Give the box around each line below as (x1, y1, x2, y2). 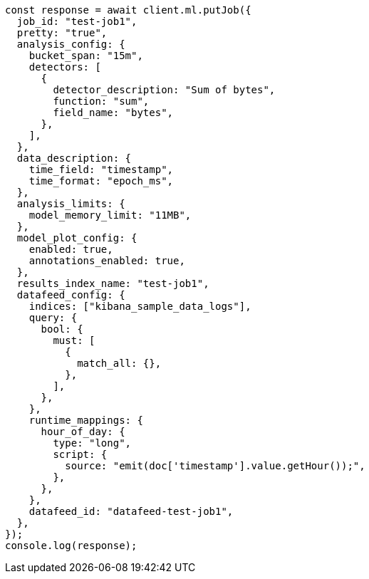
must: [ (53, 335, 95, 346)
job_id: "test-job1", (16, 16, 137, 27)
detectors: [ (28, 61, 101, 73)
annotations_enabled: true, (28, 255, 185, 266)
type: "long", (53, 437, 132, 449)
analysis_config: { (16, 38, 125, 50)
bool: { (41, 323, 83, 335)
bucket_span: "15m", (28, 50, 143, 61)
